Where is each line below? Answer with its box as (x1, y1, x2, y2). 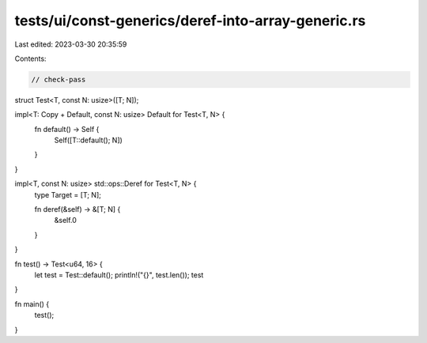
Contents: (14, 54, 47, 63)
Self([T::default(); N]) (54, 135, 123, 145)
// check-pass (31, 75, 86, 84)
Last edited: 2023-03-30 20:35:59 (14, 40, 127, 49)
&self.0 (54, 216, 77, 225)
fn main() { (14, 299, 50, 308)
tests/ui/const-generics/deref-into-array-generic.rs (14, 12, 366, 29)
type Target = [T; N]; (34, 190, 102, 199)
